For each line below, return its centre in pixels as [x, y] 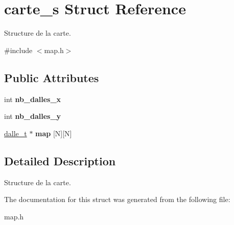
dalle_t [16, 133]
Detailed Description [60, 160]
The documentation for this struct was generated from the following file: [117, 199]
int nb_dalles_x [33, 99]
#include [18, 50]
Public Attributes [52, 77]
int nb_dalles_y [33, 116]
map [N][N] [54, 133]
